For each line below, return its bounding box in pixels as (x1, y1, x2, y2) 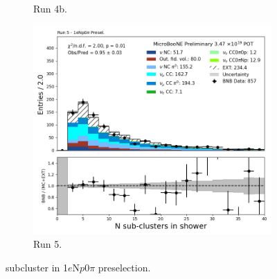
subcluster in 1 (6, 260, 69, 274)
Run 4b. (33, 1, 67, 15)
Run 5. (33, 237, 62, 251)
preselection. (98, 260, 151, 274)
